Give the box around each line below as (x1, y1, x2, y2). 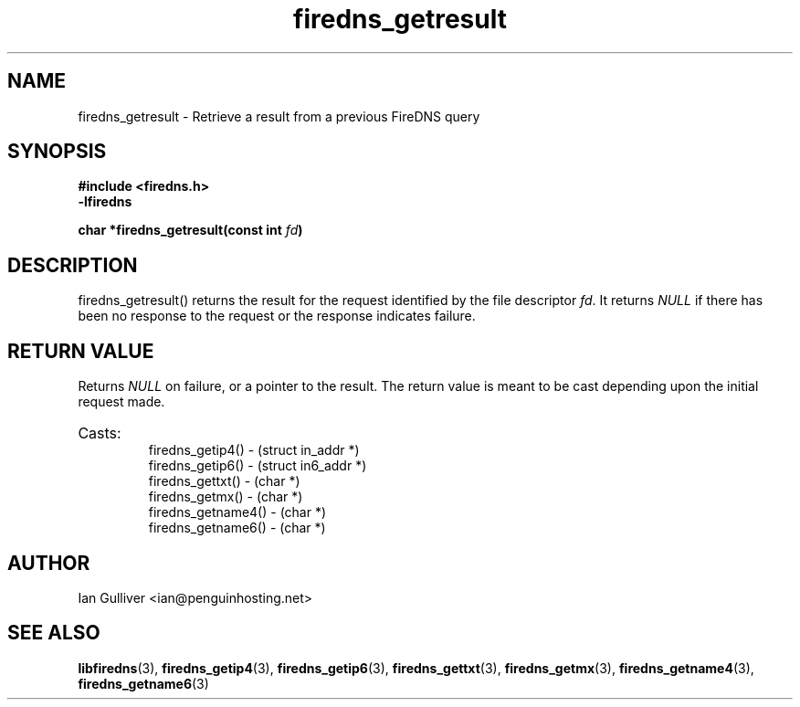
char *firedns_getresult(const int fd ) (78, 222, 303, 238)
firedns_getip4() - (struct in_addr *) (148, 442, 360, 459)
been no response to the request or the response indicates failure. (78, 308, 476, 324)
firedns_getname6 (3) (78, 675, 209, 691)
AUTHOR (7, 551, 90, 575)
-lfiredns (78, 194, 132, 210)
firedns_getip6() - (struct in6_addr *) (148, 458, 367, 474)
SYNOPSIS (7, 140, 107, 164)
